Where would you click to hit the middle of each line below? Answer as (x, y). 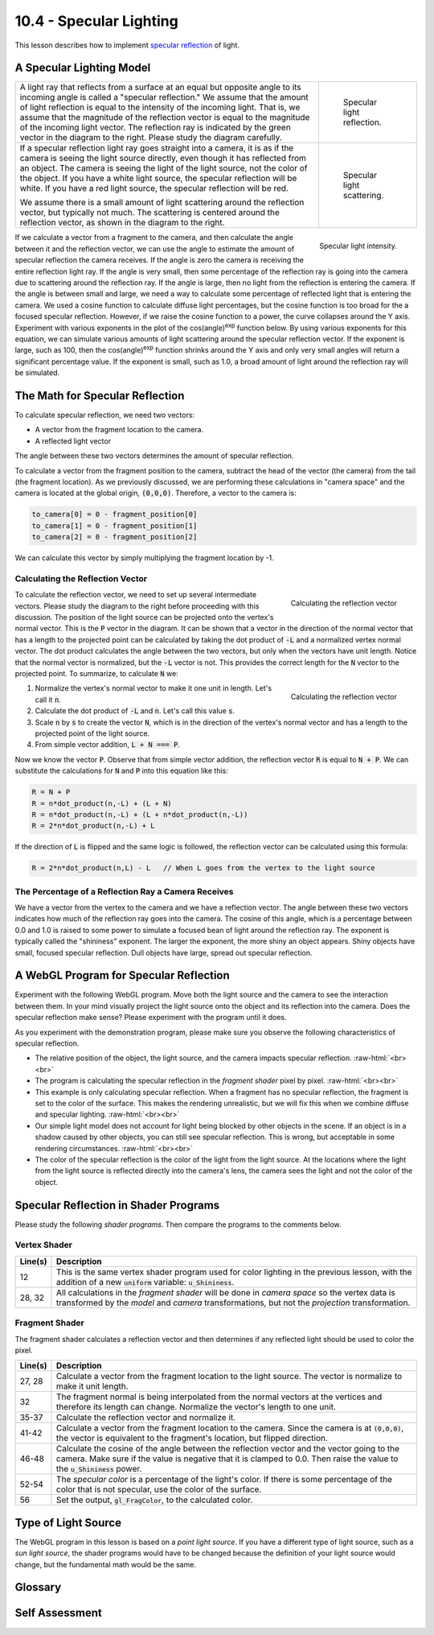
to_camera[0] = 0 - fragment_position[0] (115, 514)
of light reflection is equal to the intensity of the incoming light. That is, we (160, 107)
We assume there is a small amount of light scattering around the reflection (162, 203)
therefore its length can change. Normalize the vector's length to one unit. (197, 1407)
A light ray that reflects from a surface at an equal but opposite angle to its (160, 87)
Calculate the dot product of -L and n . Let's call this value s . (135, 711)
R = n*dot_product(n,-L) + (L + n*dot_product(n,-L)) (140, 814)
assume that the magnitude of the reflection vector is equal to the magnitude (165, 118)
